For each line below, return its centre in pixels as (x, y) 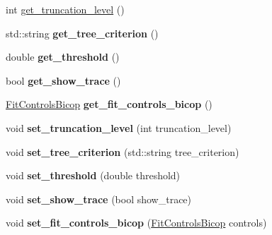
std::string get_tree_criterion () (82, 33)
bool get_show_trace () (63, 80)
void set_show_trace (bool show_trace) (99, 199)
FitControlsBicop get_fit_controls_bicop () (109, 104)
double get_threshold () (63, 57)
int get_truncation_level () (65, 9)
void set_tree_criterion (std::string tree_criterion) (123, 151)
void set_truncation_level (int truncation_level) (119, 127)
